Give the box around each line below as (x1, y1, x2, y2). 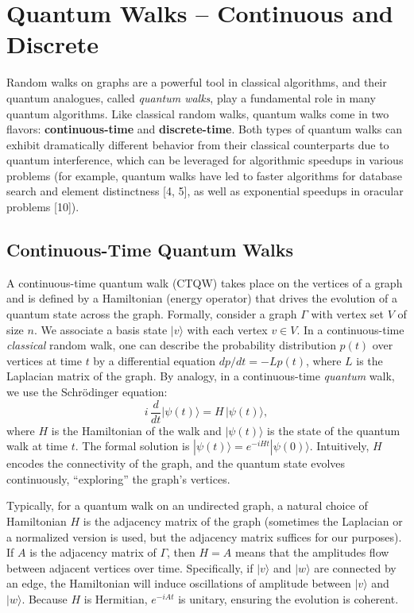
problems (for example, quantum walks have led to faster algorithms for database (6, 167, 402, 183)
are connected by (314, 559, 397, 576)
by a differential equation (93, 352, 216, 368)
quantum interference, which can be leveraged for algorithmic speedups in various (6, 152, 404, 168)
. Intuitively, (309, 438, 370, 454)
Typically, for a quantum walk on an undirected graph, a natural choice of (6, 497, 368, 514)
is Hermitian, (83, 591, 148, 607)
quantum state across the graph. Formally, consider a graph (6, 306, 297, 322)
